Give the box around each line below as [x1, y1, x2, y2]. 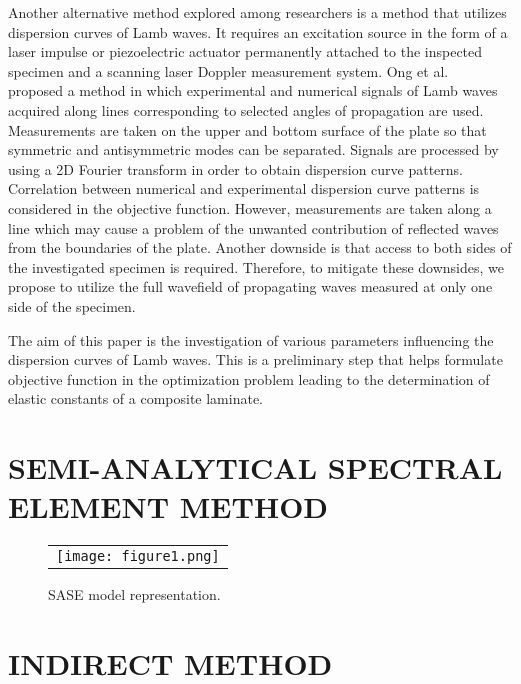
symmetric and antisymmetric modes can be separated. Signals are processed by [8, 139, 499, 160]
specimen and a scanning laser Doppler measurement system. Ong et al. [8, 60, 449, 81]
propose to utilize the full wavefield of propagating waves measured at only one [8, 276, 493, 297]
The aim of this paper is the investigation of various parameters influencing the [8, 329, 494, 350]
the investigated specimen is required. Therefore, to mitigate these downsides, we [8, 256, 505, 277]
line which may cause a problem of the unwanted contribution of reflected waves [8, 217, 499, 238]
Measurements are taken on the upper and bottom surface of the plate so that [8, 119, 487, 140]
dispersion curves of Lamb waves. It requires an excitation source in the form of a [8, 21, 508, 42]
